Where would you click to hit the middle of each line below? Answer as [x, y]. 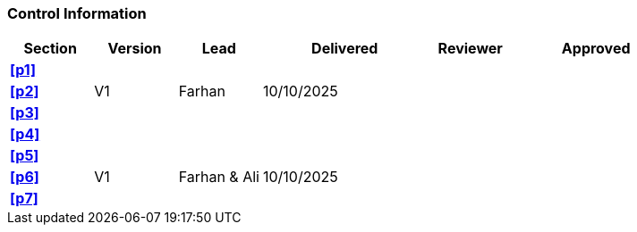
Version [135, 49]
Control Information [77, 13]
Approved [596, 49]
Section [50, 49]
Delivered [345, 49]
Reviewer [470, 49]
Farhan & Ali [219, 177]
